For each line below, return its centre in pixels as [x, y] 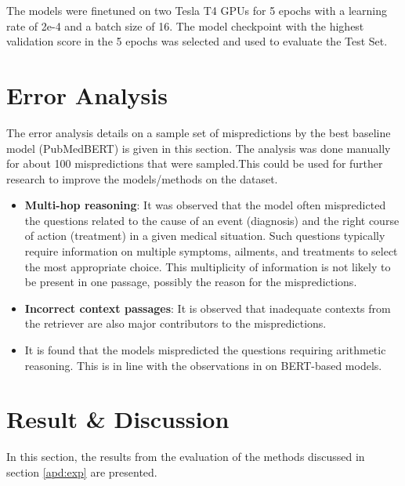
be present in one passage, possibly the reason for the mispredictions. [191, 282]
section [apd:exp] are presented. [82, 471]
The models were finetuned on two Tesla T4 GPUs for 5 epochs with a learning [197, 10]
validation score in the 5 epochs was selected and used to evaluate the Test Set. [197, 41]
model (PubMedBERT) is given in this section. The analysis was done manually [199, 148]
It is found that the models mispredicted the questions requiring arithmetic [205, 350]
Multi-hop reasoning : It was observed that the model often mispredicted [205, 205]
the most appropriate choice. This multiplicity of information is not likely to [208, 266]
